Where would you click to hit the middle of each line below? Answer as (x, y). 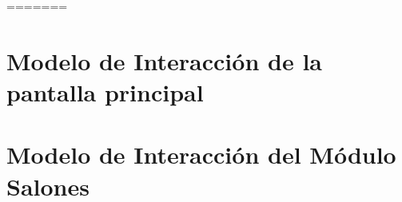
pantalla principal (105, 91)
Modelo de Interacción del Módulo (201, 154)
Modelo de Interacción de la (164, 60)
